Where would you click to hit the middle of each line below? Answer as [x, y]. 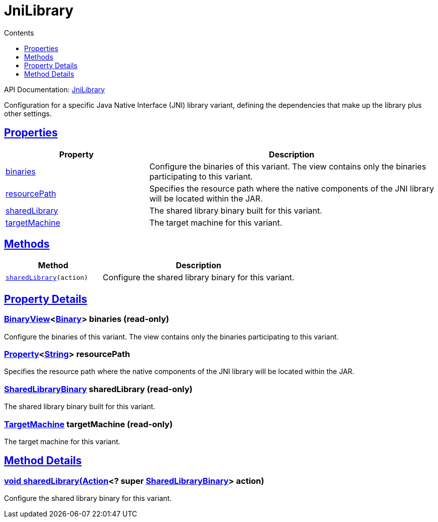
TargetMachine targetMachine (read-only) [89, 424]
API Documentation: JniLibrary [54, 89]
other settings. [28, 113]
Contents [19, 33]
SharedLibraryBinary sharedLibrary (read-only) [98, 389]
